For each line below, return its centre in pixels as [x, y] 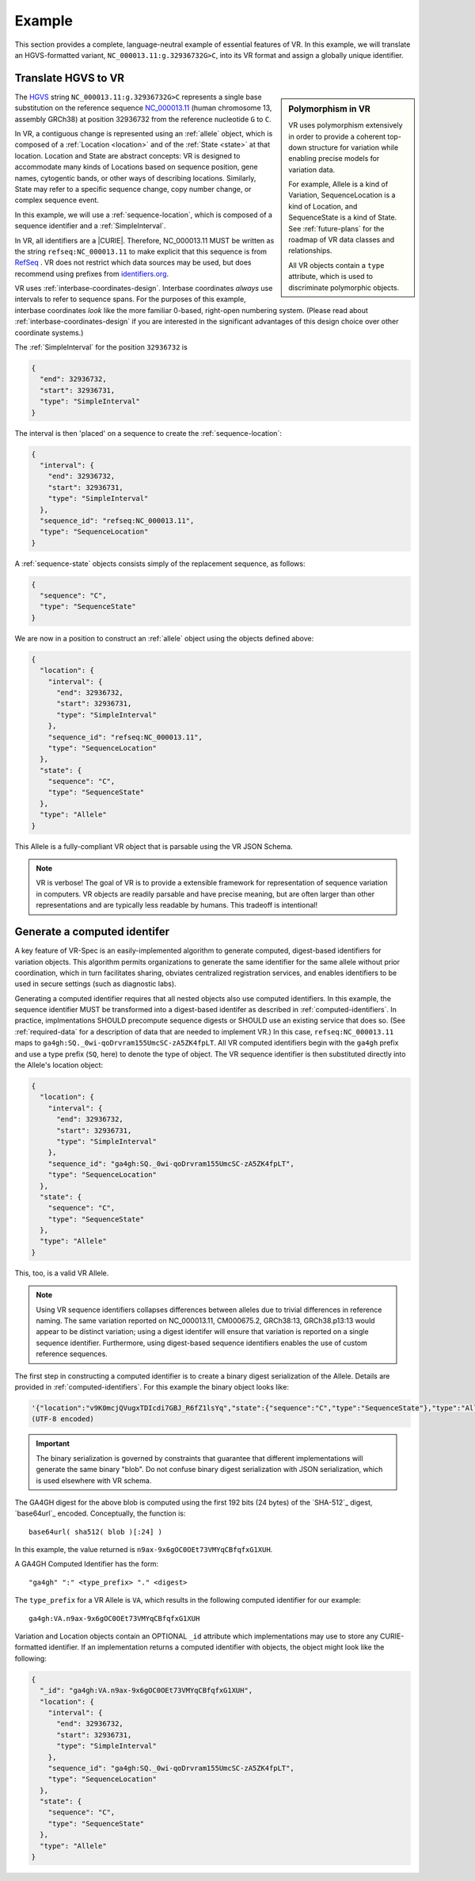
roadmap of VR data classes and [342, 240]
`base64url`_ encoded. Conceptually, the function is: [100, 1513]
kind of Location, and [323, 206]
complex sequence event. [57, 200]
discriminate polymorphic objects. [344, 287]
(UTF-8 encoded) [63, 1419]
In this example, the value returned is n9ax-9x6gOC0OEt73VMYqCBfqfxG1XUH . [144, 1550]
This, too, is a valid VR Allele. [62, 1273]
